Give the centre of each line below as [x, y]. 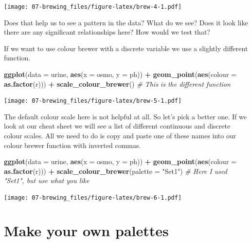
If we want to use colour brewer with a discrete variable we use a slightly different [126, 48]
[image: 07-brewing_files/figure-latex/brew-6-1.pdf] [93, 198]
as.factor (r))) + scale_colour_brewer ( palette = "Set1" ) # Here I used [116, 171]
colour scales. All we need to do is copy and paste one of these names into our [120, 136]
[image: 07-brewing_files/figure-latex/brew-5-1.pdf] [93, 101]
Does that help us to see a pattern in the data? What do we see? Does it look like [126, 22]
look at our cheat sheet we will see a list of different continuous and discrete [117, 126]
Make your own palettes [86, 230]
